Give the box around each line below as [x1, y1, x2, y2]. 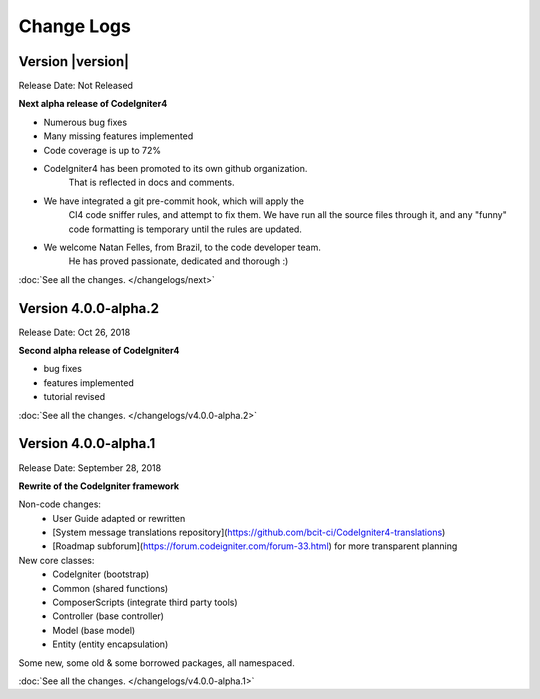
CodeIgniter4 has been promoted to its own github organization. [43, 163, 308, 175]
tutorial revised [43, 391, 105, 403]
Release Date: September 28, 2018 [18, 461, 162, 474]
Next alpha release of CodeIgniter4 [18, 98, 168, 110]
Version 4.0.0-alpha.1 [18, 435, 156, 452]
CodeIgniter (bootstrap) [52, 568, 150, 580]
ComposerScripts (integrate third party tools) [52, 596, 239, 609]
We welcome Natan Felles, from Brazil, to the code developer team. [43, 241, 322, 253]
